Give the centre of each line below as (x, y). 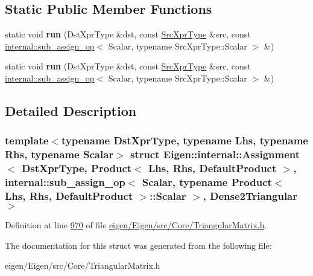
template (27, 140)
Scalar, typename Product (207, 182)
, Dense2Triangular (250, 195)
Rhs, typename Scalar (59, 154)
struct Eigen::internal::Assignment (215, 154)
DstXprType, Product (77, 168)
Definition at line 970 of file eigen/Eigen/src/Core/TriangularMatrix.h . (136, 225)
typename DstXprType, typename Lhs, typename (185, 140)
